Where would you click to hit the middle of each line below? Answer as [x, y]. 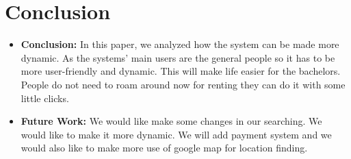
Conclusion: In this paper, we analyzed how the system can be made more [180, 44]
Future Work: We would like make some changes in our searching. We [171, 121]
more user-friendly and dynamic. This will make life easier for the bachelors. [181, 71]
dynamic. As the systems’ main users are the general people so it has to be [178, 57]
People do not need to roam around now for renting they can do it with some [183, 84]
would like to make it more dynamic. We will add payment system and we [176, 134]
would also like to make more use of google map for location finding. [164, 148]
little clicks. [45, 98]
